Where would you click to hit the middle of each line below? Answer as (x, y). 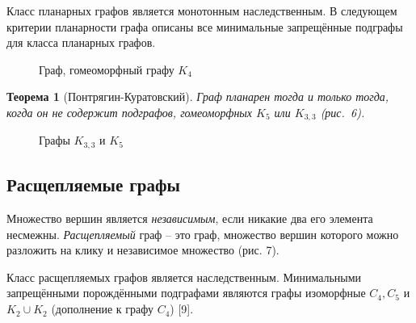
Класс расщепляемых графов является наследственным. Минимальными (184, 277)
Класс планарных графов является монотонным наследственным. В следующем (202, 10)
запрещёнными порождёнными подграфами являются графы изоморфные (186, 293)
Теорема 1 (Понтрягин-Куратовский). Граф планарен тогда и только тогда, (198, 96)
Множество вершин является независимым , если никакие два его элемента (190, 218)
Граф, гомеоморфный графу (107, 69)
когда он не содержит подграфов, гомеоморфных (130, 112)
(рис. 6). (342, 112)
